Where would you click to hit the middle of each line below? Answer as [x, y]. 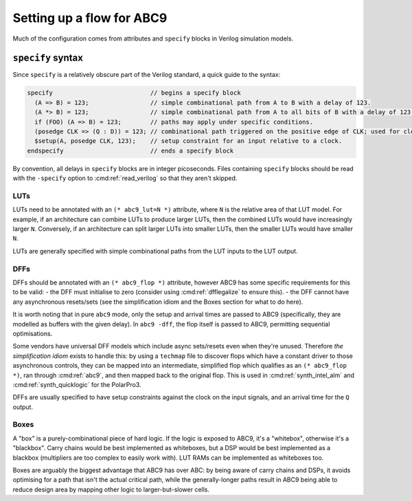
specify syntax [48, 58]
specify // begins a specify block [134, 93]
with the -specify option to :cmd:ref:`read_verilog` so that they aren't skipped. [125, 178]
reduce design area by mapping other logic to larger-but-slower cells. [111, 489]
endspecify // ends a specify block [130, 151]
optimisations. [33, 333]
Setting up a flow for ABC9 [90, 18]
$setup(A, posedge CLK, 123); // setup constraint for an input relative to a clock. [188, 141]
